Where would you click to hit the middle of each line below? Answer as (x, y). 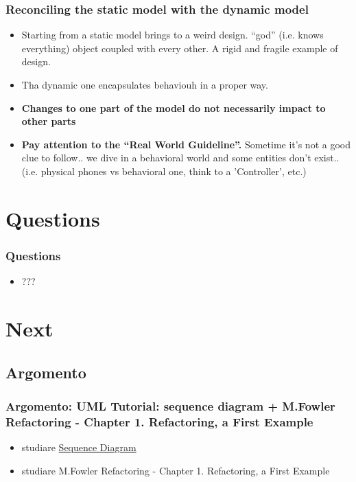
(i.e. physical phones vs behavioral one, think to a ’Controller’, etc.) (164, 171)
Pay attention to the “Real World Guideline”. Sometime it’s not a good (186, 144)
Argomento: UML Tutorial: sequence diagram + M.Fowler (170, 405)
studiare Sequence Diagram (79, 447)
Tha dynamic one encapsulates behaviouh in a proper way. (145, 84)
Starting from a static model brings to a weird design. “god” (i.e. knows (173, 35)
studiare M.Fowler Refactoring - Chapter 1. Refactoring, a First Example (176, 470)
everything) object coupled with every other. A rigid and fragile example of (180, 48)
